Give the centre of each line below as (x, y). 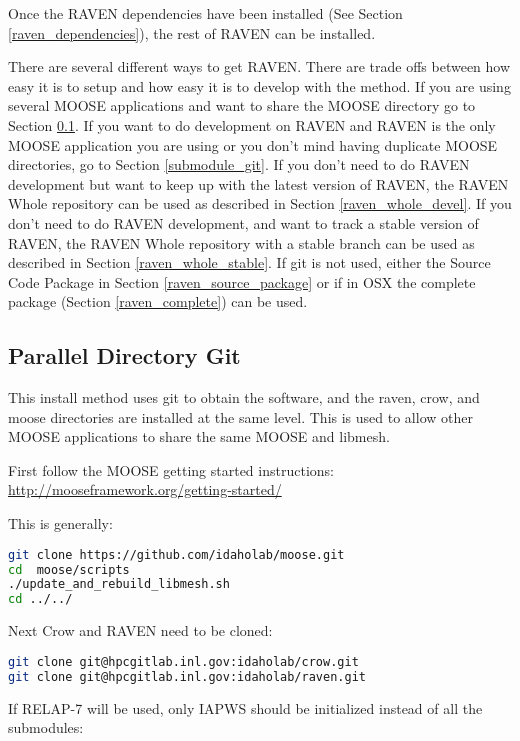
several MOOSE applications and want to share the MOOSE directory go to (242, 105)
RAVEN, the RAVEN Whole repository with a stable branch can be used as (241, 242)
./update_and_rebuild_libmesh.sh (119, 584)
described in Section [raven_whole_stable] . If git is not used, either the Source (249, 262)
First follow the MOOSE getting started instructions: (171, 469)
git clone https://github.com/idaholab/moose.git (176, 554)
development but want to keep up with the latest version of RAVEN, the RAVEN (258, 183)
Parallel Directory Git (124, 355)
